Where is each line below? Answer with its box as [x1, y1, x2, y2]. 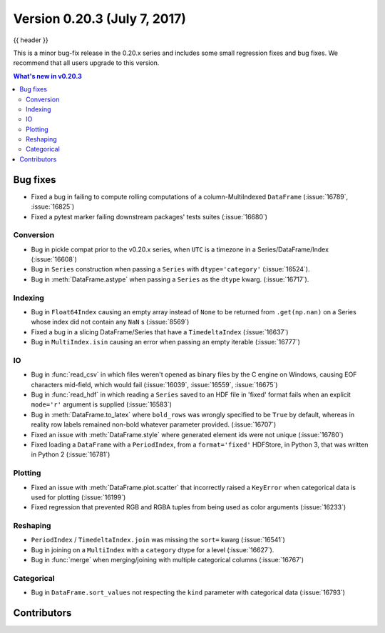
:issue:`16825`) [31, 202, 75, 211]
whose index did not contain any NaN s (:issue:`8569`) [31, 318, 190, 327]
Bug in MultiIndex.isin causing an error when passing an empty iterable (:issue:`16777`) [31, 338, 301, 347]
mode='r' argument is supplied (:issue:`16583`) [31, 400, 173, 409]
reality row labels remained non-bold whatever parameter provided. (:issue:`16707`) [31, 420, 277, 429]
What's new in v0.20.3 [13, 71, 82, 80]
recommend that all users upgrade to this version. [13, 59, 160, 67]
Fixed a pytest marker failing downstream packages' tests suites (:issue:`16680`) [31, 212, 267, 221]
